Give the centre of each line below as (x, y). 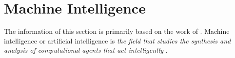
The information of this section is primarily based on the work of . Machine (117, 31)
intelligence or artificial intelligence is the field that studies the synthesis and (117, 40)
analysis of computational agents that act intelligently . (86, 50)
